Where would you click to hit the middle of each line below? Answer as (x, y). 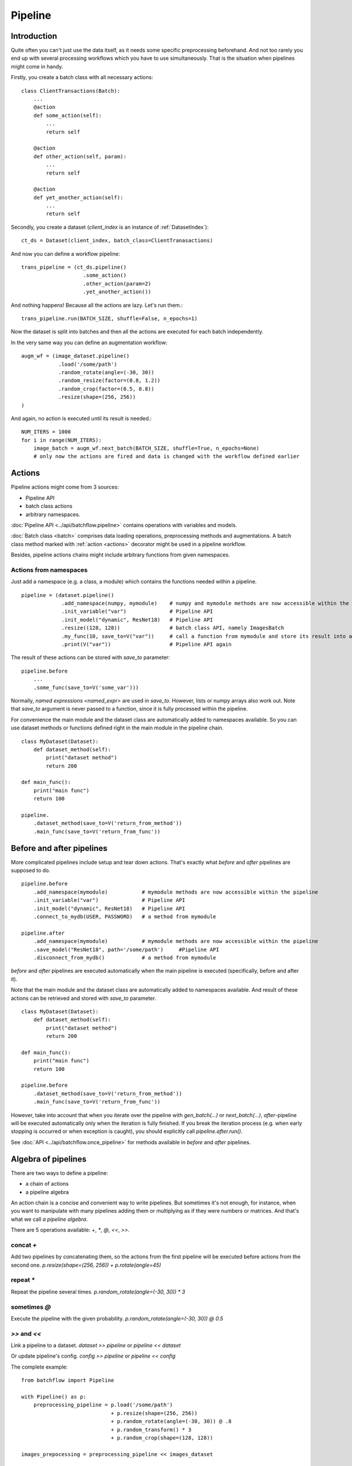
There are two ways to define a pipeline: (60, 1173)
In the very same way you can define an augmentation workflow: (89, 342)
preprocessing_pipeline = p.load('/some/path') (103, 1405)
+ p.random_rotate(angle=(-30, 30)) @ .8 (171, 1421)
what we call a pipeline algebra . (49, 1219)
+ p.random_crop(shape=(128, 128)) (162, 1438)
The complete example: (39, 1367)
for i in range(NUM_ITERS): (62, 440)
